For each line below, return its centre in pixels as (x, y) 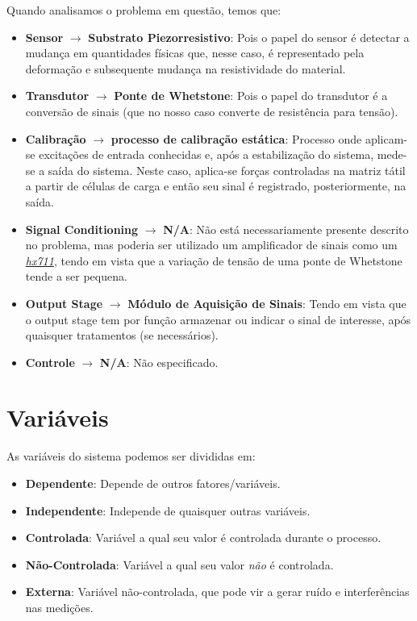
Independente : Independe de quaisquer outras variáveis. (168, 510)
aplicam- (386, 138)
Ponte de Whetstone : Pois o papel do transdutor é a (251, 96)
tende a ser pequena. (76, 276)
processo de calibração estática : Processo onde (236, 138)
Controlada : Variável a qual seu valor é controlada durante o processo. (203, 538)
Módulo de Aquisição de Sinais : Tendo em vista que (267, 303)
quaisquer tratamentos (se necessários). (122, 335)
